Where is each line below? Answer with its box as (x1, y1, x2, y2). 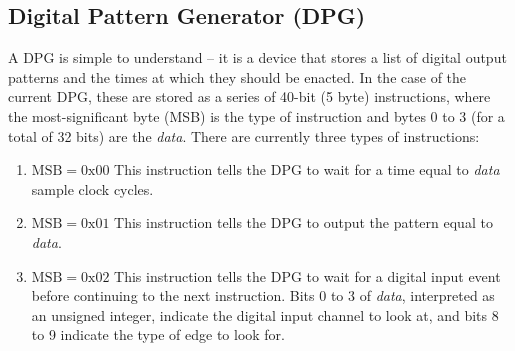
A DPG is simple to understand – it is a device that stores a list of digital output (8, 47, 507, 68)
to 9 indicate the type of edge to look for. (31, 324, 285, 345)
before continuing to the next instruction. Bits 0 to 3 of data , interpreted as (31, 285, 495, 306)
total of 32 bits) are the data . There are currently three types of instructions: (8, 125, 480, 146)
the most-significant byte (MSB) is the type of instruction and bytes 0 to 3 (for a (8, 105, 505, 126)
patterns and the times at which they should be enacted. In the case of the (8, 66, 467, 87)
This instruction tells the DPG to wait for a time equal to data (114, 159, 500, 180)
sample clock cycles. (31, 178, 154, 199)
